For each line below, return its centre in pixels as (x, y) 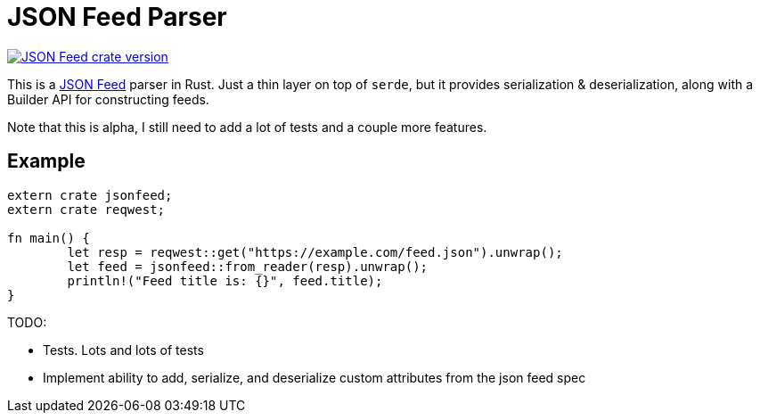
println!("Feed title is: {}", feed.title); (225, 280)
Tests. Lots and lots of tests (123, 350)
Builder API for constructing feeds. (108, 99)
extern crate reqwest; (86, 209)
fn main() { (49, 238)
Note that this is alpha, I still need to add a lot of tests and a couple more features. (247, 127)
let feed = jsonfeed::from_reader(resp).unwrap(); (248, 266)
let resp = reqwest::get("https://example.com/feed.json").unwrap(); (315, 252)
